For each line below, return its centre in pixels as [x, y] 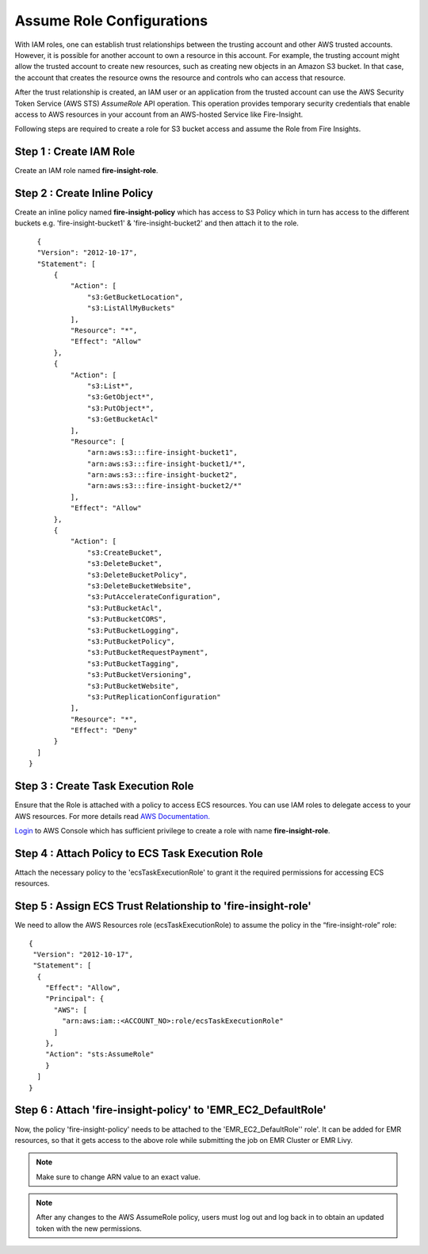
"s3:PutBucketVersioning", [139, 675]
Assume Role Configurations [111, 21]
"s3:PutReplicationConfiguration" [154, 697]
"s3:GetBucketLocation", [136, 297]
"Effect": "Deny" [104, 731]
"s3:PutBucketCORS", [127, 619]
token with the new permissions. [89, 1228]
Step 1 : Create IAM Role [75, 152]
